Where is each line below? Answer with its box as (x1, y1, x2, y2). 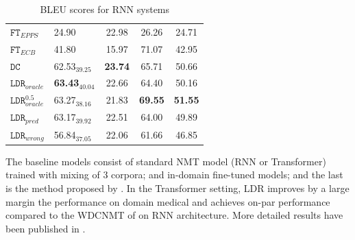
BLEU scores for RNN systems (40, 2, 170, 16)
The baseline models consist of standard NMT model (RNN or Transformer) (5, 154, 326, 168)
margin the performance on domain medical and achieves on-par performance (5, 194, 330, 208)
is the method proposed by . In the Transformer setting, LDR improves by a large (5, 180, 350, 195)
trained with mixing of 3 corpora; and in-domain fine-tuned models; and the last (5, 167, 343, 182)
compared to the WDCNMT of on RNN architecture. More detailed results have (5, 208, 343, 222)
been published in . (5, 221, 86, 235)
